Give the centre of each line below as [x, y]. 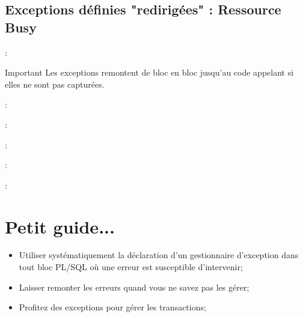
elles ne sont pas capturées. [55, 84]
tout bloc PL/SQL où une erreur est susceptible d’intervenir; [131, 267]
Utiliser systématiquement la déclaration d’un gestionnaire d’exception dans [159, 255]
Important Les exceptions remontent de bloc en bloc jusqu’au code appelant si [149, 72]
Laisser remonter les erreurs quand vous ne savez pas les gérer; [134, 287]
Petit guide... [60, 226]
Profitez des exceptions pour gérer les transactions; [112, 307]
